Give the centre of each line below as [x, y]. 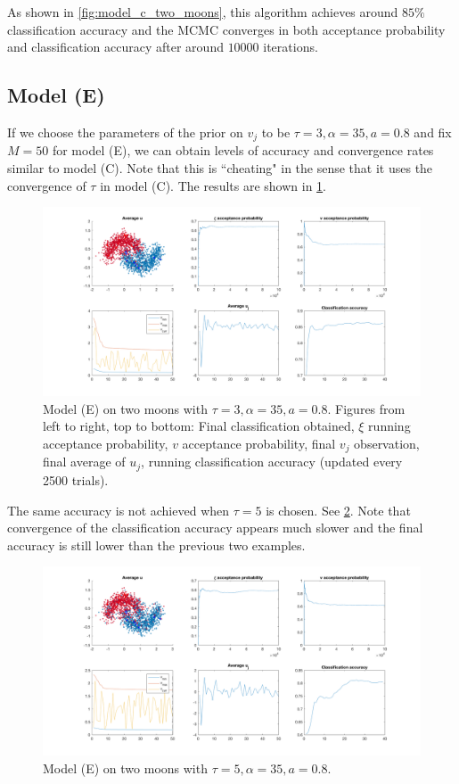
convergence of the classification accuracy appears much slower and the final [215, 528]
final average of [84, 462]
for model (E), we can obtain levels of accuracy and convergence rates [243, 150]
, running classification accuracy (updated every [272, 462]
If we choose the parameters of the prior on [125, 132]
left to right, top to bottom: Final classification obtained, [199, 426]
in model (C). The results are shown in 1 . [213, 185]
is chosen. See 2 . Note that [338, 510]
